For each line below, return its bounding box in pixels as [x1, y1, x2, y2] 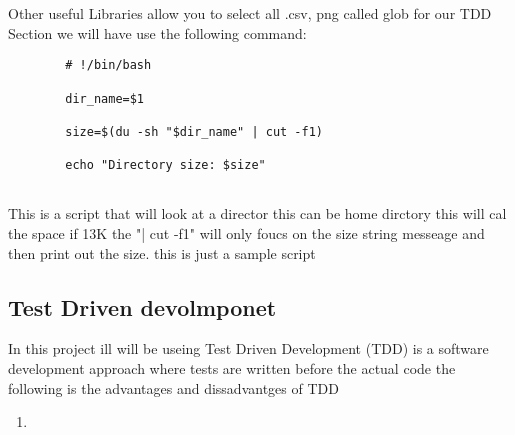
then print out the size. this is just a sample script [8, 242, 316, 263]
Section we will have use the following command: [8, 22, 307, 43]
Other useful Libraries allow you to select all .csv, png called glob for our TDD [8, 3, 492, 23]
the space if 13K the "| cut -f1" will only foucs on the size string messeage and [8, 223, 485, 244]
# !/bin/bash [65, 58, 152, 73]
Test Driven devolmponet [8, 291, 277, 322]
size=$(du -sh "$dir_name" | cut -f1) [65, 124, 323, 139]
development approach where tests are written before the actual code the [8, 358, 456, 379]
